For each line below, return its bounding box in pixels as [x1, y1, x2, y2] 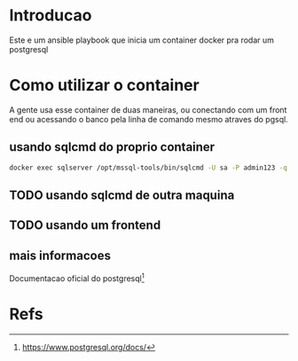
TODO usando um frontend [9, 218, 161, 233]
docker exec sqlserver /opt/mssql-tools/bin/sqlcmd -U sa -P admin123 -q [9, 163, 288, 172]
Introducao [9, 5, 92, 26]
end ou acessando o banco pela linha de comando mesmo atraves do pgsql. [9, 114, 288, 124]
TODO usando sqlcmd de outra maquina [9, 187, 235, 202]
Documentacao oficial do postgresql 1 [9, 271, 145, 284]
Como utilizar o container [9, 75, 200, 96]
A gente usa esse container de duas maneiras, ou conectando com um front [9, 104, 287, 115]
